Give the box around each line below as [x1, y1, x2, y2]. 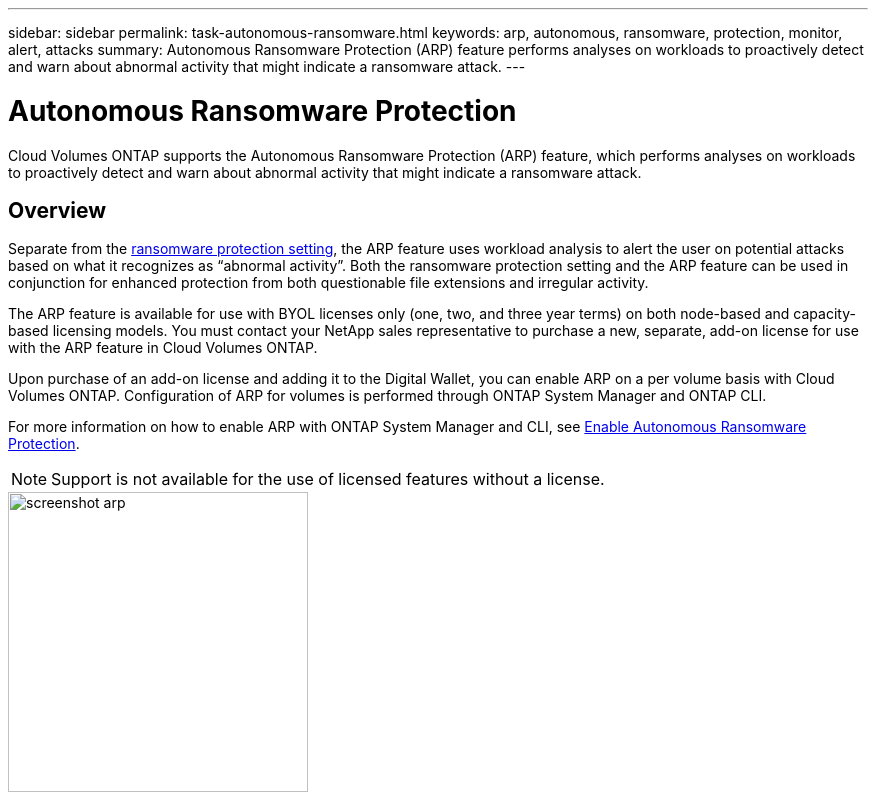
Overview [8, 197, 107, 223]
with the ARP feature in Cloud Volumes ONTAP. [8, 339, 318, 357]
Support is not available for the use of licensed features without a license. [51, 469, 605, 490]
